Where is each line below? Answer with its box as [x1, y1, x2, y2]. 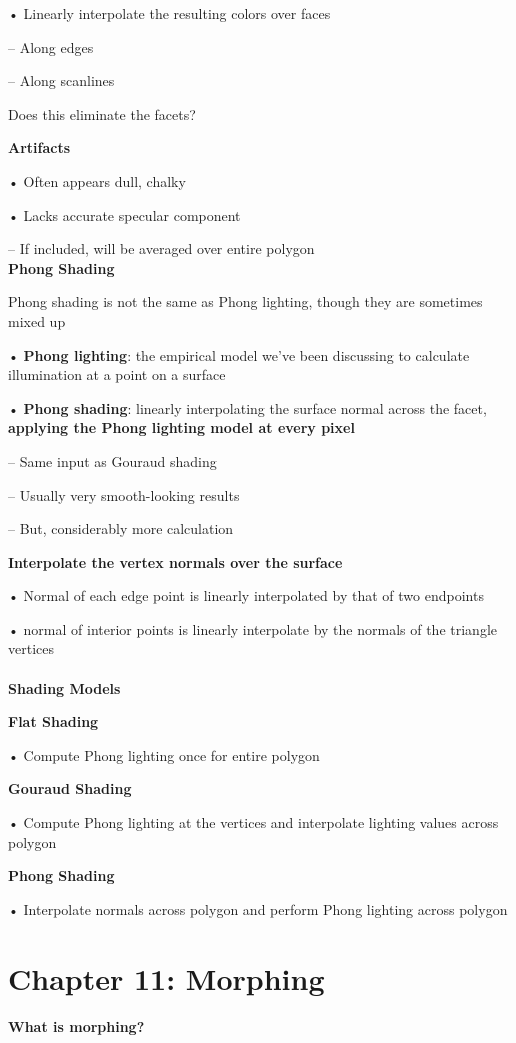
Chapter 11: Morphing [8, 957, 325, 998]
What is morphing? [8, 1015, 145, 1036]
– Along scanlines [8, 70, 115, 91]
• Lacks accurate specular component [8, 204, 241, 225]
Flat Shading [8, 711, 99, 732]
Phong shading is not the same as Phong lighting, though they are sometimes [8, 291, 483, 312]
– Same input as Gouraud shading [8, 450, 217, 471]
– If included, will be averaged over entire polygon [8, 238, 315, 259]
